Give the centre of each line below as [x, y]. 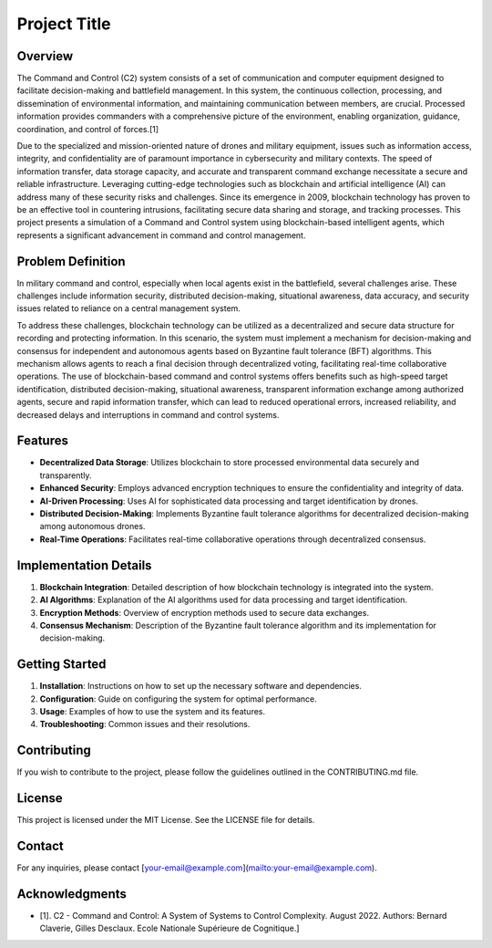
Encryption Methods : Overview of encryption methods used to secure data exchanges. [204, 612]
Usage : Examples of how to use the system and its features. [153, 711]
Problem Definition [72, 261]
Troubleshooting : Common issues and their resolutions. [145, 724]
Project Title [64, 24]
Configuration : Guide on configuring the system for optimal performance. [179, 699]
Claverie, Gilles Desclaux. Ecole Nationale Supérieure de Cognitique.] [169, 928]
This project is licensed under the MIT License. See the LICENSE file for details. [166, 820]
